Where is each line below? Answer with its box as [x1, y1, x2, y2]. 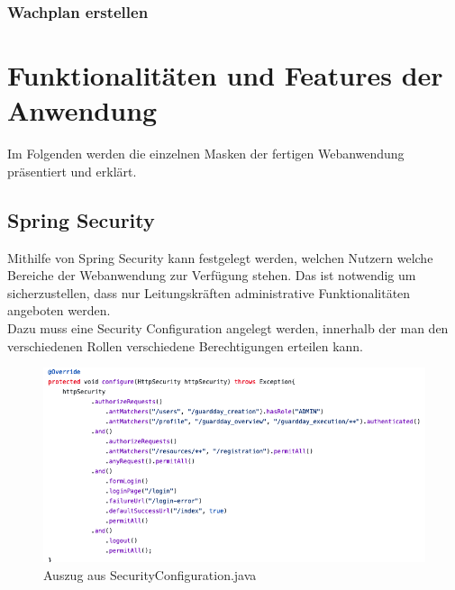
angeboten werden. [7, 301, 111, 320]
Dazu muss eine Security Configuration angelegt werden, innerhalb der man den [7, 318, 449, 337]
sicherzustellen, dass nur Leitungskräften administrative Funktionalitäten [7, 283, 411, 302]
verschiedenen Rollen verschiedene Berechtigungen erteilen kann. [7, 336, 364, 355]
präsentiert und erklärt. [7, 161, 137, 180]
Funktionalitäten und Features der [7, 57, 443, 94]
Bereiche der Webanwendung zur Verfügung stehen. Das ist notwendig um [7, 266, 416, 285]
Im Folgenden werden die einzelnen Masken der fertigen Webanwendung [7, 144, 405, 163]
